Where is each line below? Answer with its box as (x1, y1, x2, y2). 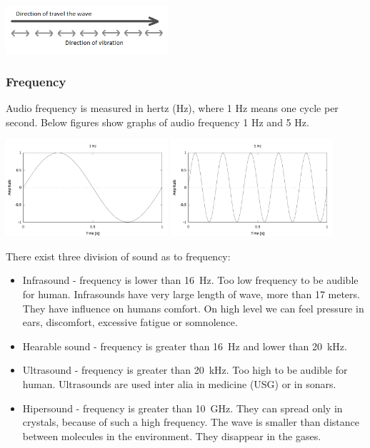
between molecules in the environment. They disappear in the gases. (22, 428, 321, 443)
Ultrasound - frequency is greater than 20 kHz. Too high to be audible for (22, 362, 348, 377)
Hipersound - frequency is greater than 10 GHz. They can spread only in (22, 400, 343, 415)
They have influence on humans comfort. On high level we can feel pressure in (22, 300, 364, 315)
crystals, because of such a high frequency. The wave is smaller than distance (22, 414, 359, 429)
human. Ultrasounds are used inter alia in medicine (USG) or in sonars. (22, 377, 336, 391)
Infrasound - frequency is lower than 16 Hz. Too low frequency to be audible (22, 273, 359, 287)
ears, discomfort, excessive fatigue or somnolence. (22, 315, 238, 330)
